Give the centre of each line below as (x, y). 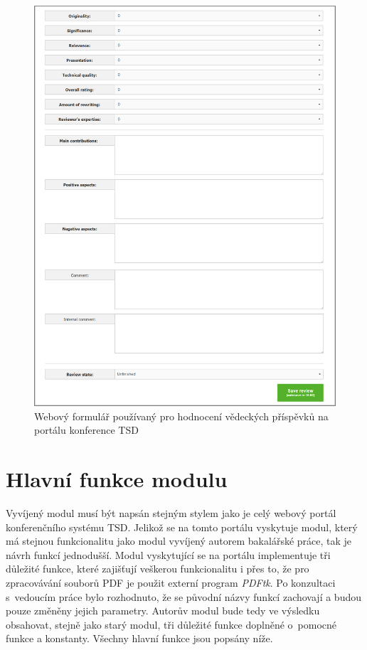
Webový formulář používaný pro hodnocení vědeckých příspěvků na (181, 416)
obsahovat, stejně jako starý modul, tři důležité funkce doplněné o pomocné (171, 624)
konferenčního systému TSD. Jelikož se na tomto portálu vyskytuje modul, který (182, 527)
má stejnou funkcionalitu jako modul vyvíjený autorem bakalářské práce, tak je (179, 541)
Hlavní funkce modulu (117, 479)
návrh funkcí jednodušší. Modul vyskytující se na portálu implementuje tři (168, 554)
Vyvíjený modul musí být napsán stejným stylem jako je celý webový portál (171, 513)
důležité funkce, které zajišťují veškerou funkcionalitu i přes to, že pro (158, 569)
